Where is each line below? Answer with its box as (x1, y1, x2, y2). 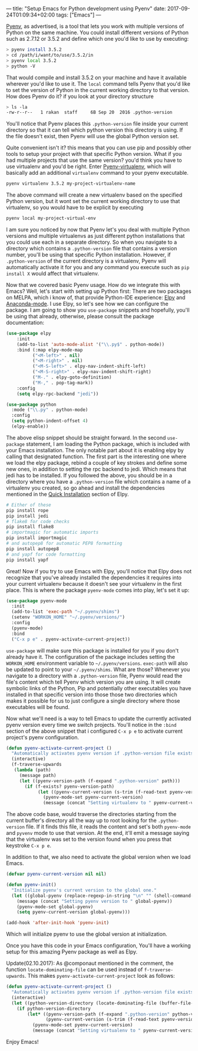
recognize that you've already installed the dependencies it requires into (6, 574, 181, 581)
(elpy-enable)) (11, 423, 49, 429)
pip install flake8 (6, 524, 54, 530)
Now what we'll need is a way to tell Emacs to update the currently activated (6, 714, 192, 722)
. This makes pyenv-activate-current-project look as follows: (24, 972, 175, 980)
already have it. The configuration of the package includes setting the (6, 653, 176, 660)
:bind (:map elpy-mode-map (16, 347, 83, 353)
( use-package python (6, 402, 57, 407)
